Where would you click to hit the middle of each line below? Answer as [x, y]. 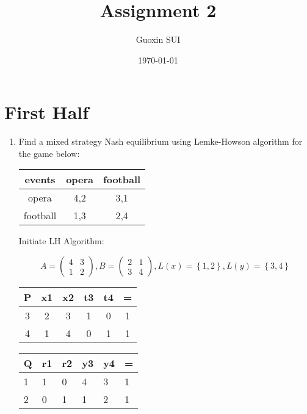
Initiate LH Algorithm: [61, 241]
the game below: [49, 153]
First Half [47, 112]
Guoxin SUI [158, 39]
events [40, 180]
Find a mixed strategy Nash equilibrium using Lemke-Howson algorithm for [161, 141]
